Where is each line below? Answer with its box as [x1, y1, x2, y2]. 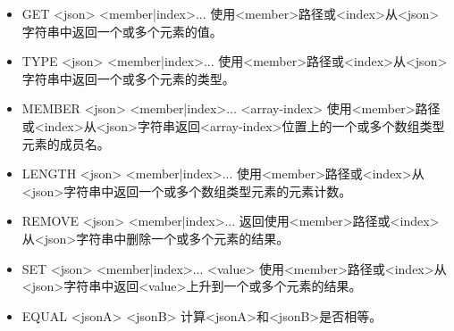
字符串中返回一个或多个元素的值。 [21, 21, 223, 40]
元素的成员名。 [21, 134, 110, 153]
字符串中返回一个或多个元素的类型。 [21, 69, 235, 87]
